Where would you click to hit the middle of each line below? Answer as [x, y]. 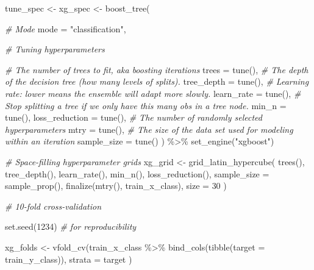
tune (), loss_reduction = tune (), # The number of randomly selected [134, 117]
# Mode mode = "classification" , [66, 28]
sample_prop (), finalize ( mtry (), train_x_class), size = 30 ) [116, 186]
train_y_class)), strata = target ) [69, 259]
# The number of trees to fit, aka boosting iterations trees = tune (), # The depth [157, 69]
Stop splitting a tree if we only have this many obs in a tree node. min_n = [146, 105]
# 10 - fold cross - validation [53, 206]
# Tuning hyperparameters [55, 49]
